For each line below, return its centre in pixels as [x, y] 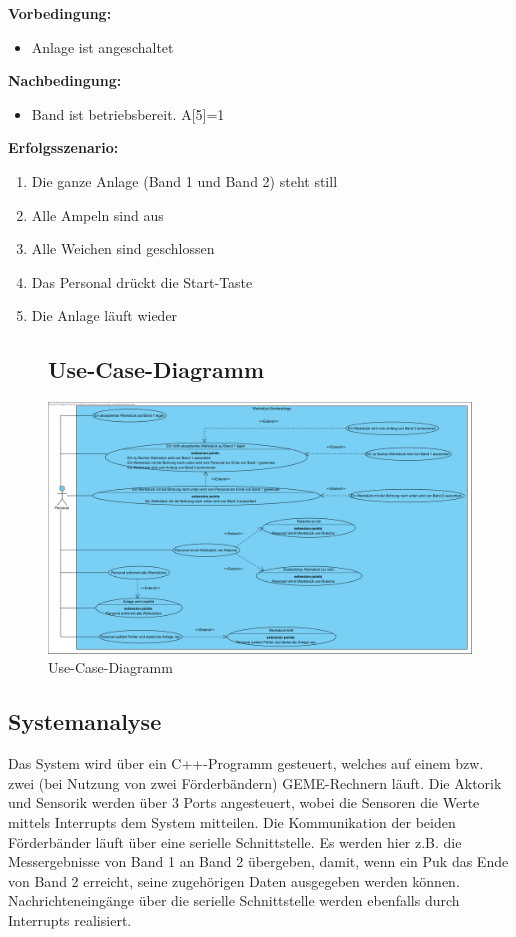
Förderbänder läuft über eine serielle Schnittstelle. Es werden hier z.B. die [235, 841]
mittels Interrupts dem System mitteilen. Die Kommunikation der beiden [232, 822]
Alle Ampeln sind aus [97, 214]
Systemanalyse [85, 721]
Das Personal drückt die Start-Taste [142, 281]
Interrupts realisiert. [70, 920]
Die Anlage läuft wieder [104, 315]
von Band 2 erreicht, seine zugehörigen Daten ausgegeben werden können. [234, 880]
